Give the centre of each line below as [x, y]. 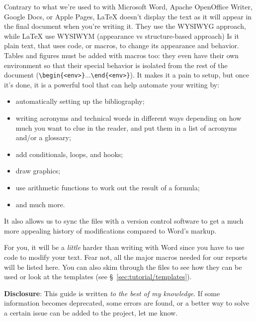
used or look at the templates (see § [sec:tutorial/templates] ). [98, 277]
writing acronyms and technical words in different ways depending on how [128, 118]
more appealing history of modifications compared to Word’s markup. [110, 230]
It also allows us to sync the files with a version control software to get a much [124, 221]
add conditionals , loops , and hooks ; [69, 154]
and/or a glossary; [43, 137]
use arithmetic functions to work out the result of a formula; [108, 187]
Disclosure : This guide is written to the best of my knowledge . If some [112, 293]
